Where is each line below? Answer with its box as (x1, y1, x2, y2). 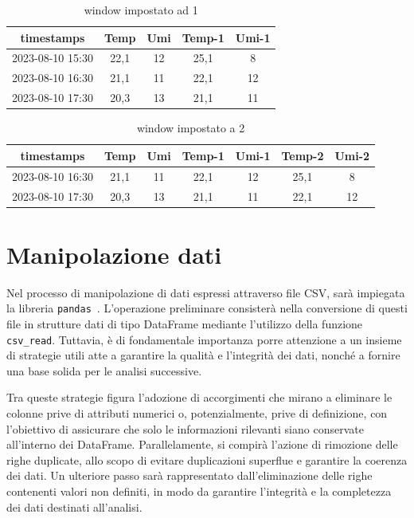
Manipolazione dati (6, 237, 222, 270)
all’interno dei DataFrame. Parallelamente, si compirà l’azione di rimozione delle (6, 436, 398, 453)
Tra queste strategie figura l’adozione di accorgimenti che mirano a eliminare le (6, 389, 393, 406)
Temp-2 (281, 147, 324, 163)
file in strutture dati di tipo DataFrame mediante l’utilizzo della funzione (6, 315, 363, 332)
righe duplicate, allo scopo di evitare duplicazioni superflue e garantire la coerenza (6, 451, 408, 468)
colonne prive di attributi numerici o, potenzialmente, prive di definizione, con (6, 405, 388, 421)
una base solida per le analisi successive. (6, 362, 202, 379)
